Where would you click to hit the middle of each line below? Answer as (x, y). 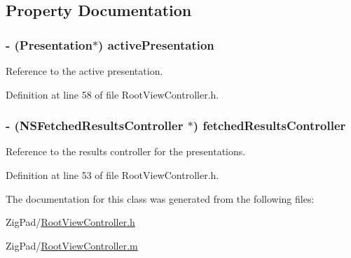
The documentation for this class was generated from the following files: (160, 198)
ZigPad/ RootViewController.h (70, 222)
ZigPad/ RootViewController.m (72, 245)
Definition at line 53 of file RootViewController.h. (112, 175)
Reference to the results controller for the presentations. (126, 151)
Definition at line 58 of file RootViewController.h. (112, 94)
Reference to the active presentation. (84, 71)
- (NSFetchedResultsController (95, 126)
